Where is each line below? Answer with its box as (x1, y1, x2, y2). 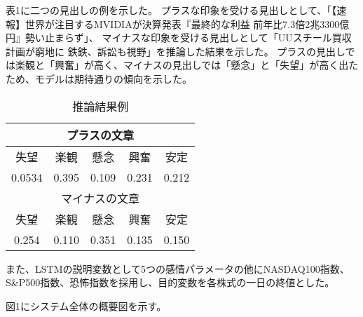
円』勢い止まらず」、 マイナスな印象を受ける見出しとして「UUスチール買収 (6, 30, 352, 45)
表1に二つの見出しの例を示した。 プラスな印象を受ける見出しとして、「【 (6, 3, 337, 17)
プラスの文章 (67, 126, 134, 143)
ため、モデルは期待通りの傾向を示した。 (6, 71, 192, 86)
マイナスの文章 (61, 189, 139, 206)
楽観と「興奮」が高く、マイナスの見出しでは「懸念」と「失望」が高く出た (15, 58, 359, 72)
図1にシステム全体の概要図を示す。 (6, 298, 167, 313)
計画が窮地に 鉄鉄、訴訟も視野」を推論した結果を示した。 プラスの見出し (6, 43, 345, 58)
